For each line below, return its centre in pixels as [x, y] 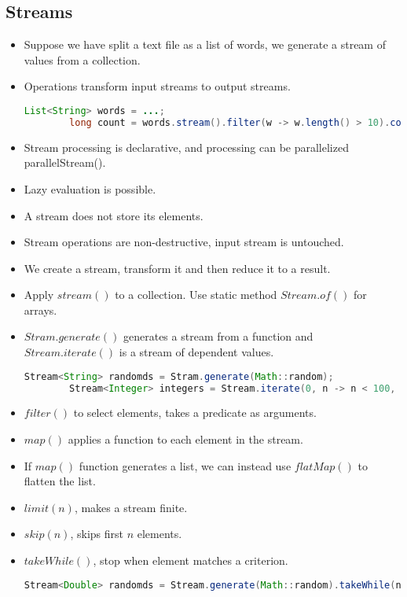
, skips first [97, 534]
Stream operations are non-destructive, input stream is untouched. [184, 242]
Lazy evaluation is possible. [90, 188]
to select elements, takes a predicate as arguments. [195, 413]
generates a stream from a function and [218, 336]
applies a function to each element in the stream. [185, 439]
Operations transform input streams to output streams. [157, 86]
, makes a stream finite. [131, 507]
